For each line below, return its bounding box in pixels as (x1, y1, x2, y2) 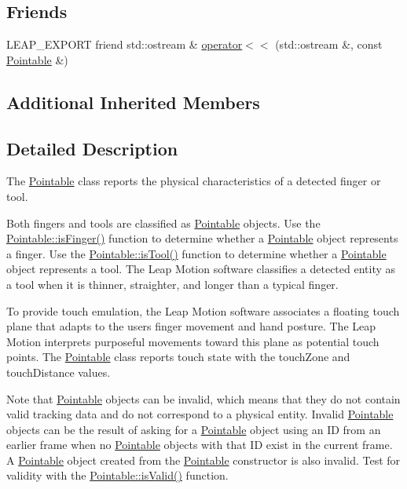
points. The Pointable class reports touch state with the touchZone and (6, 349, 350, 365)
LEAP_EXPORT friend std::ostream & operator (6, 36, 243, 53)
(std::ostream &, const (275, 36, 383, 53)
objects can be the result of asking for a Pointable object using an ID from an (6, 421, 381, 437)
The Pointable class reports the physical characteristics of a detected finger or (6, 173, 381, 189)
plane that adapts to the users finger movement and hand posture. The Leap (6, 318, 376, 334)
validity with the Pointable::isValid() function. (6, 467, 229, 484)
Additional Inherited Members (6, 89, 260, 114)
